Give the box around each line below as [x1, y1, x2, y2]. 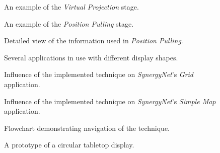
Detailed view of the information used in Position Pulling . [4, 35, 183, 46]
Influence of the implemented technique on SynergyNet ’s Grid [4, 69, 194, 80]
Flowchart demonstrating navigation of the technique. [4, 122, 170, 133]
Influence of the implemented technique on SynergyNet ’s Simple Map [4, 96, 216, 106]
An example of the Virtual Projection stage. [4, 2, 139, 12]
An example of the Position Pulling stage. [4, 18, 134, 29]
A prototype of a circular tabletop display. [4, 139, 134, 150]
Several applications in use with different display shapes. [4, 52, 178, 62]
